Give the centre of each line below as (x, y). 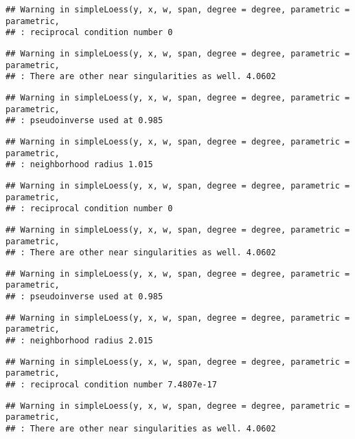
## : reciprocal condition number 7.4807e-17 (111, 385)
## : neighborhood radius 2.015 (79, 341)
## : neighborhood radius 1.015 (79, 165)
